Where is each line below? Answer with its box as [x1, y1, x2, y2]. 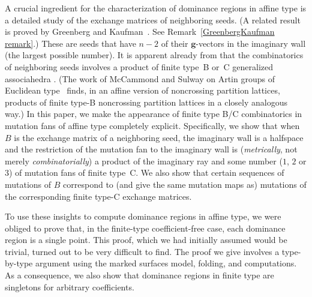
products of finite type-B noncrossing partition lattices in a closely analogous [5, 95, 287, 108]
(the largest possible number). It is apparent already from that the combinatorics [5, 49, 304, 61]
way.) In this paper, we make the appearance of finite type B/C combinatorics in [5, 107, 302, 120]
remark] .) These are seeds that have [5, 37, 136, 49]
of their [161, 37, 188, 49]
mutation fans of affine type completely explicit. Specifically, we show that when [5, 119, 300, 131]
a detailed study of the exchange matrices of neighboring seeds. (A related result [5, 13, 301, 26]
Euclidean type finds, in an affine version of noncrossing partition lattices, [5, 84, 280, 97]
